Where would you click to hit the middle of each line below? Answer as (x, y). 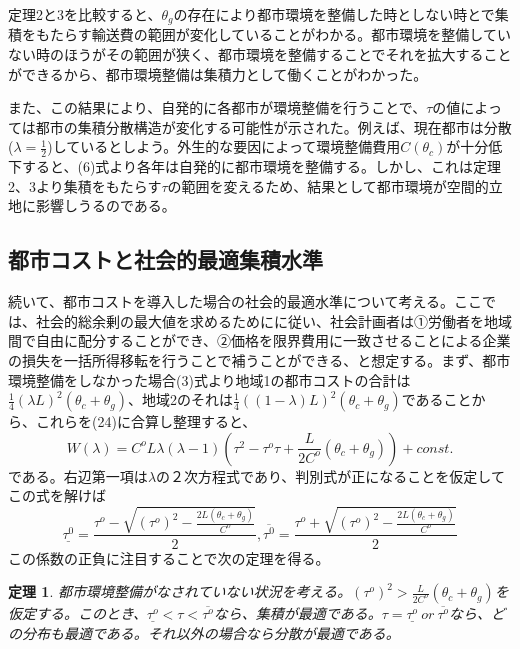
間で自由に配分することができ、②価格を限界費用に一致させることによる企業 (259, 340)
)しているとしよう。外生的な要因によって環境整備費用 (224, 146)
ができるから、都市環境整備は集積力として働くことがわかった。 (218, 73)
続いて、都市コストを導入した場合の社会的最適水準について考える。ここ (245, 301)
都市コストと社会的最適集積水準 (165, 259)
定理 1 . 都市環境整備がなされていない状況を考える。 (180, 591)
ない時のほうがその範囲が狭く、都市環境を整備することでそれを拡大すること (260, 54)
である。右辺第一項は (78, 475)
